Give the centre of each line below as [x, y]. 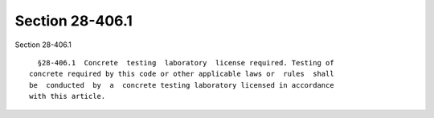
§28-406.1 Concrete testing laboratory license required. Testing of [186, 63]
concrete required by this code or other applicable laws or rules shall [182, 74]
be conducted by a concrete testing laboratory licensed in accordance [182, 85]
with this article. [68, 96]
